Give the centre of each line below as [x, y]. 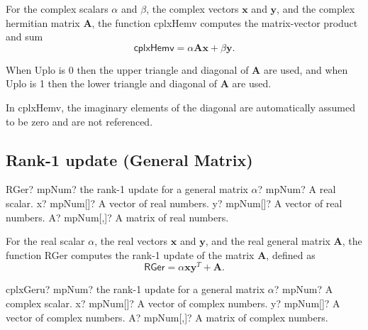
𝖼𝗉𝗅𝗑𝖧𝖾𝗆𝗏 [154, 48]
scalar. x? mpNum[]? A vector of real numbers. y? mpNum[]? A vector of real [174, 203]
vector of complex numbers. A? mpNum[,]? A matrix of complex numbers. [167, 317]
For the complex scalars [57, 9]
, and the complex [316, 9]
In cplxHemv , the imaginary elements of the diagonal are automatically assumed [181, 107]
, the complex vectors [193, 9]
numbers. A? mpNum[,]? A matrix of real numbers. [117, 217]
